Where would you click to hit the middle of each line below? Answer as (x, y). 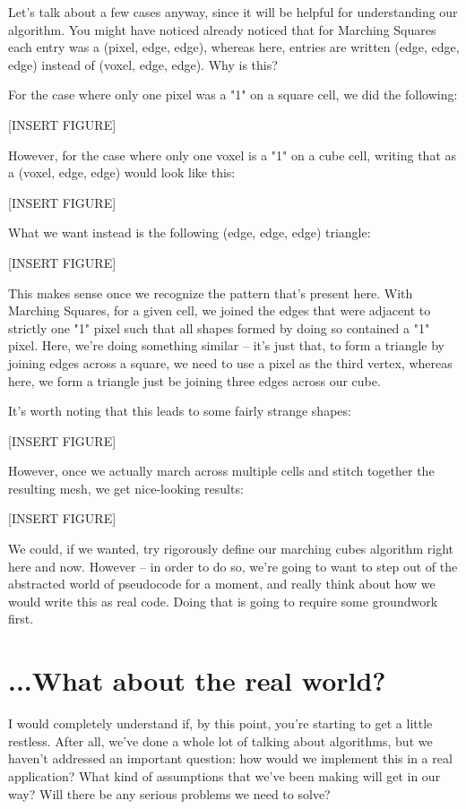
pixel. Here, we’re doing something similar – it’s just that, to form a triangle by (227, 345)
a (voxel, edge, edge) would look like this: (122, 172)
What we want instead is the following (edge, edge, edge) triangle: (190, 232)
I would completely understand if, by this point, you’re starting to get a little (220, 723)
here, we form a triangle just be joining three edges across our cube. (194, 380)
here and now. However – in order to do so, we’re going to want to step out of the (233, 566)
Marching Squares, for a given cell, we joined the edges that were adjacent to (220, 310)
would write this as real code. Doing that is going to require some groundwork (223, 601)
